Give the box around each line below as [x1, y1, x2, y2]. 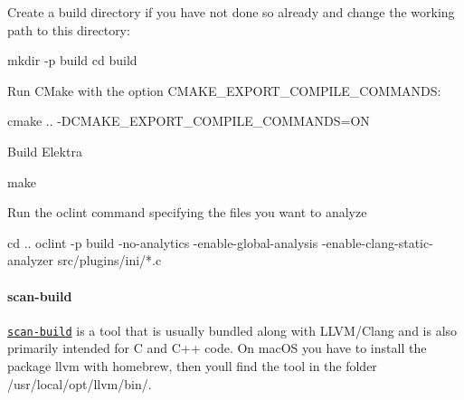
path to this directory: [7, 20, 130, 39]
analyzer [7, 251, 53, 270]
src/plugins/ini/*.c [57, 251, 162, 270]
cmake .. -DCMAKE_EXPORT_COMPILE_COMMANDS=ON [7, 111, 370, 130]
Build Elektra [7, 141, 82, 160]
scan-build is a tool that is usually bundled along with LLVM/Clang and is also [7, 320, 458, 339]
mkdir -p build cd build [7, 51, 137, 70]
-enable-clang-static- [321, 233, 433, 252]
